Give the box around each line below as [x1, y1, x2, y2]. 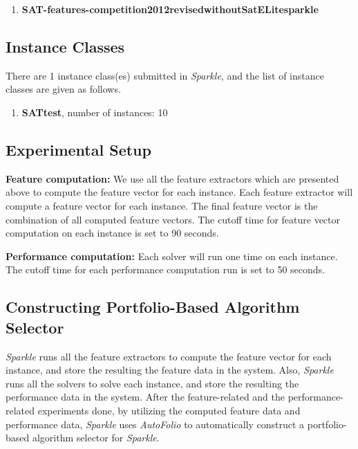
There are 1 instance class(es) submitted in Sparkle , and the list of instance [6, 68, 324, 82]
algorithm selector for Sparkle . [32, 430, 160, 445]
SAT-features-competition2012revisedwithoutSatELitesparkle [21, 2, 319, 16]
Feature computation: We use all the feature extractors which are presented [6, 171, 339, 185]
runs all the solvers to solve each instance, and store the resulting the [6, 376, 299, 390]
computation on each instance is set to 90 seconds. [6, 226, 219, 240]
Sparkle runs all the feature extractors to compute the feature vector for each [6, 349, 332, 363]
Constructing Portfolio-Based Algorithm [6, 296, 300, 318]
